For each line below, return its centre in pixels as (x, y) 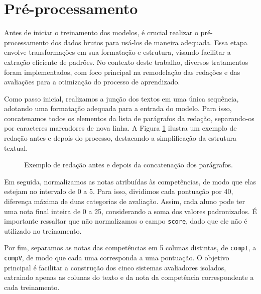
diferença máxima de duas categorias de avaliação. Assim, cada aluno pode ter (124, 201)
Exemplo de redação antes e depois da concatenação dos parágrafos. (128, 165)
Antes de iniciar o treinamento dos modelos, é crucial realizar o (101, 32)
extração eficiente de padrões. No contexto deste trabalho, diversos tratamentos (126, 62)
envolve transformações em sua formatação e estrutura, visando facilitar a (117, 52)
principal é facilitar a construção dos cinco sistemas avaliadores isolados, (115, 267)
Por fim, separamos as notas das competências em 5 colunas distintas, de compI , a (130, 248)
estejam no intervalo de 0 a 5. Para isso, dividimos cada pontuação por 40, (119, 191)
